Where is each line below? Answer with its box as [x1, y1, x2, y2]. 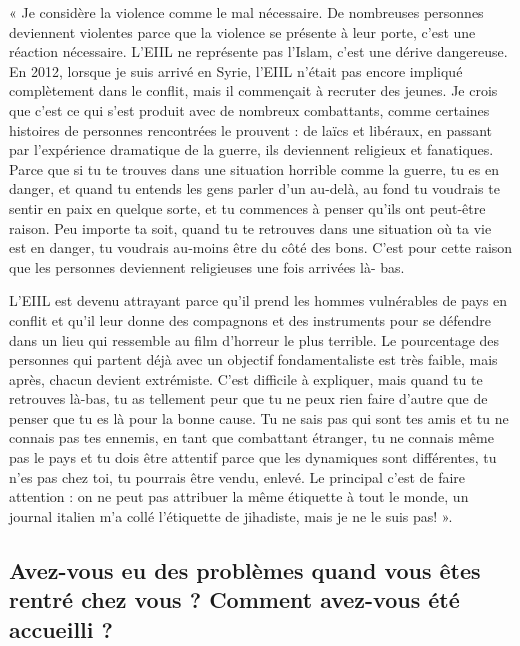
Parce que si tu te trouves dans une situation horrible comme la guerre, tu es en [9, 158, 499, 179]
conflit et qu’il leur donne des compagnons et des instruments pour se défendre [9, 309, 492, 330]
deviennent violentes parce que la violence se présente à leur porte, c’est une [9, 21, 476, 42]
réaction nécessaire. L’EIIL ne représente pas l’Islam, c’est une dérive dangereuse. [9, 41, 508, 62]
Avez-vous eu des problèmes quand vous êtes [9, 554, 481, 585]
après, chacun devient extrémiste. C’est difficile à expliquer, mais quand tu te [9, 368, 483, 389]
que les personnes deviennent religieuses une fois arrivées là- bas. [9, 256, 405, 277]
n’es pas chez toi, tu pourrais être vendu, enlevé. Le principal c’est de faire [9, 466, 466, 487]
